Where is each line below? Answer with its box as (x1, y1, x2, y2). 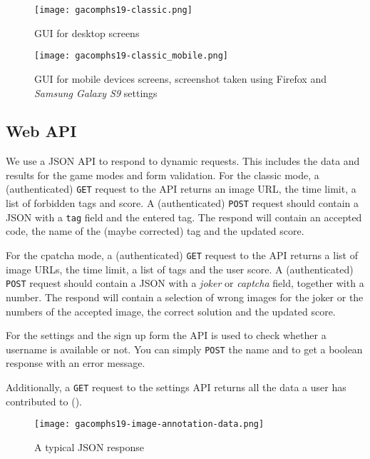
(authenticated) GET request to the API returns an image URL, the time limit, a (6, 181, 356, 196)
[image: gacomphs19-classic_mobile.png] (34, 51, 229, 61)
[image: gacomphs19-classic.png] (34, 5, 192, 15)
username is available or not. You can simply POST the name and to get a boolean (6, 341, 363, 356)
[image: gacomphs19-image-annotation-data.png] (34, 419, 264, 430)
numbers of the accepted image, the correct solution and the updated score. (6, 303, 336, 318)
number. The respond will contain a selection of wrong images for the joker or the (6, 289, 364, 304)
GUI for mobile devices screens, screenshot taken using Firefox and (34, 71, 327, 86)
